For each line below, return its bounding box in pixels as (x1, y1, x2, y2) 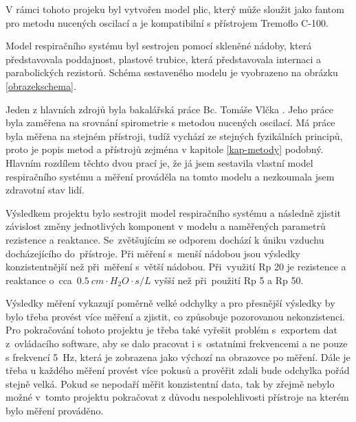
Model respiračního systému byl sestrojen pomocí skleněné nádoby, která (5, 38, 312, 53)
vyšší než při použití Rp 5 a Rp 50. (154, 272, 304, 287)
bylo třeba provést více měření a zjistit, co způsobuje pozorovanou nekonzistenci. (5, 309, 345, 323)
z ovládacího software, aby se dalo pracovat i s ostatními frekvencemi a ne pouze (5, 336, 348, 351)
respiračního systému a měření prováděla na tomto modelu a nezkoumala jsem (5, 169, 335, 183)
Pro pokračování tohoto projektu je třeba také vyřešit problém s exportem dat (5, 323, 337, 337)
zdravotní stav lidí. (5, 183, 85, 197)
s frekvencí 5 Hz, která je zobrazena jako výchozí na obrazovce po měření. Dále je (5, 349, 351, 364)
